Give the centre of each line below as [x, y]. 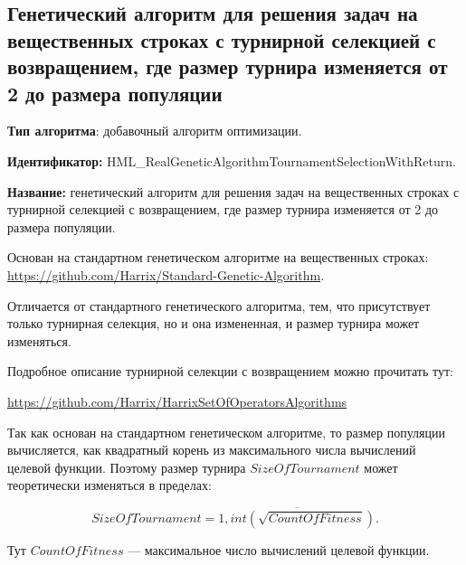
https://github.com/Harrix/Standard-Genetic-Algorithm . [166, 274]
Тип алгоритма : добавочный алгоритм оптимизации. [155, 131]
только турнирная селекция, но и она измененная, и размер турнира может [214, 323]
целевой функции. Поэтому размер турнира [127, 467]
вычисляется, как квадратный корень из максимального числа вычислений [212, 450]
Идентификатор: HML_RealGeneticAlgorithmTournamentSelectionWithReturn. [232, 160]
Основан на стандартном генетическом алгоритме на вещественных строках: [218, 257]
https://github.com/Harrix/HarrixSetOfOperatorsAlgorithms [177, 401]
